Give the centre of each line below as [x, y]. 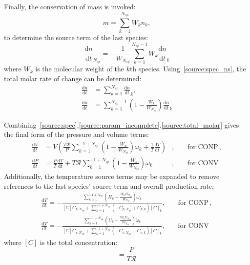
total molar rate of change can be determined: [73, 78]
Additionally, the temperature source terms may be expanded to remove [112, 176]
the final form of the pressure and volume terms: [76, 134]
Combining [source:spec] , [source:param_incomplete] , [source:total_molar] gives [122, 124]
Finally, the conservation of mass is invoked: [70, 6]
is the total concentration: [79, 242]
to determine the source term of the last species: [76, 37]
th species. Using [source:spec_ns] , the [188, 69]
